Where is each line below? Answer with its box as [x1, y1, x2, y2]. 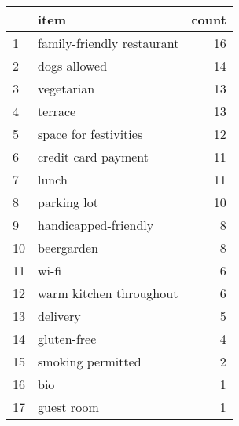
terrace [38, 102, 76, 120]
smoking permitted [38, 352, 142, 370]
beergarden [38, 238, 99, 257]
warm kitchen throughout [38, 284, 178, 302]
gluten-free [38, 330, 97, 348]
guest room [38, 398, 99, 416]
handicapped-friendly [38, 216, 154, 234]
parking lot [38, 193, 98, 211]
